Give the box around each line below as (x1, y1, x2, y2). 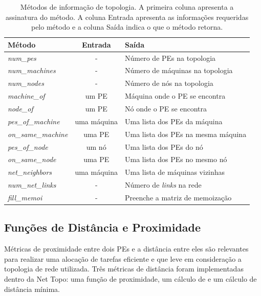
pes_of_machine (8, 116, 60, 126)
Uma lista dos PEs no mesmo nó (125, 154, 227, 165)
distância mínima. (4, 283, 60, 294)
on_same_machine (8, 128, 68, 139)
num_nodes (8, 78, 44, 88)
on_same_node (8, 154, 56, 165)
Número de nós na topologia (125, 78, 213, 88)
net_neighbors (8, 167, 52, 177)
